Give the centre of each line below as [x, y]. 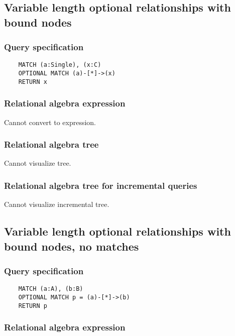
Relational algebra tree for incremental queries [101, 185]
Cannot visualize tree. [38, 163]
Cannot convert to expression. [50, 122]
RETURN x [33, 82]
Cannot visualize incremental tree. [57, 204]
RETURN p [33, 306]
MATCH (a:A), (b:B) [51, 289]
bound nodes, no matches [72, 246]
